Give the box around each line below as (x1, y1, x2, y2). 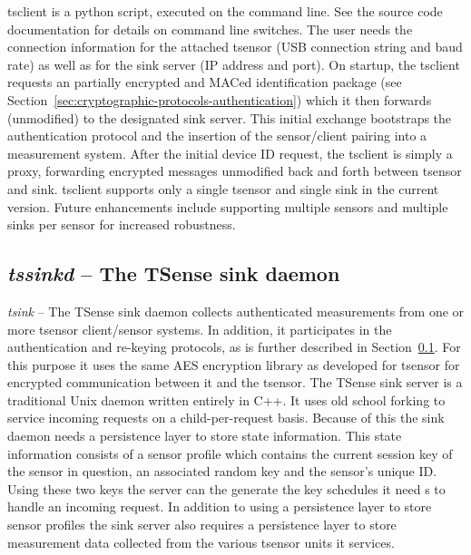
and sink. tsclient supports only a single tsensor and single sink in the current (7, 179, 439, 198)
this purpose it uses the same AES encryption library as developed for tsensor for (7, 355, 460, 374)
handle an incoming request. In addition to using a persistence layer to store (7, 497, 432, 516)
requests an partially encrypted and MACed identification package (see (7, 73, 402, 92)
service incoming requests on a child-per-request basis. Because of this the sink (7, 408, 445, 427)
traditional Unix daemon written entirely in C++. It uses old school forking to (7, 390, 446, 409)
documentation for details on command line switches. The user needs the (7, 19, 413, 38)
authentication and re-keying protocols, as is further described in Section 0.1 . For (7, 337, 461, 356)
